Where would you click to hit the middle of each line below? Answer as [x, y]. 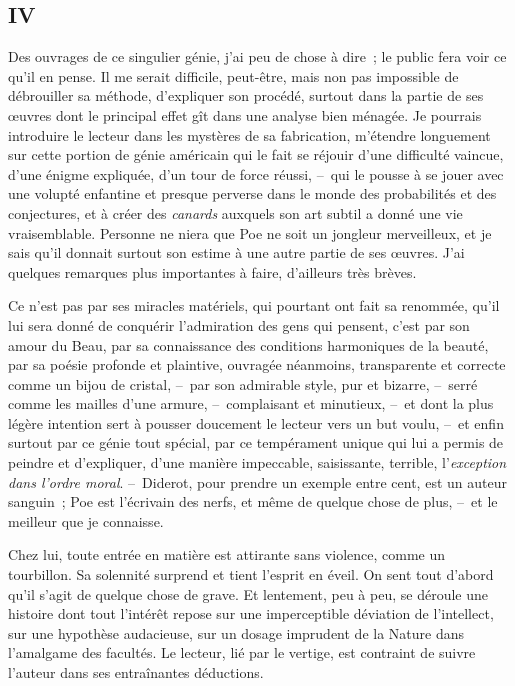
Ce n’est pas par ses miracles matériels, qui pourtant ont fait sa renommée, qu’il [254, 305]
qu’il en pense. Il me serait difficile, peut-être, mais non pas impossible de [233, 75]
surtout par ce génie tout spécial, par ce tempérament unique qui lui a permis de [256, 442]
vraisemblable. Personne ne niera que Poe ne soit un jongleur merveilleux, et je [250, 232]
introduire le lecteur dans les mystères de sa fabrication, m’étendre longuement [249, 134]
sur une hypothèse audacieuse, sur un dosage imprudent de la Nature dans [236, 632]
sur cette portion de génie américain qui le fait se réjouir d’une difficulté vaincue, [256, 154]
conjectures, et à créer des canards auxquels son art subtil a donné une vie [235, 212]
